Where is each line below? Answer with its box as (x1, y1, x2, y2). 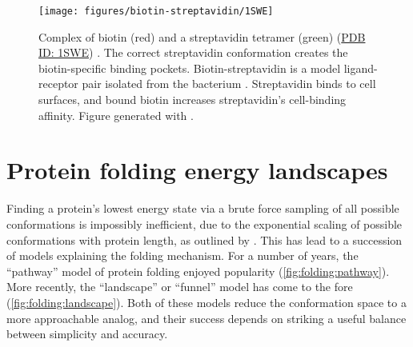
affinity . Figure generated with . (38, 106, 194, 123)
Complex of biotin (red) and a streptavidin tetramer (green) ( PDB (38, 28, 366, 45)
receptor (38, 75, 78, 92)
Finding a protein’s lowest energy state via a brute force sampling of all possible (6, 200, 399, 217)
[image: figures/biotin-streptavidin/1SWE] (38, 6, 274, 17)
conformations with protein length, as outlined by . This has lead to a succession (6, 231, 403, 248)
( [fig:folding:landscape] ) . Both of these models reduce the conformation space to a (6, 293, 407, 310)
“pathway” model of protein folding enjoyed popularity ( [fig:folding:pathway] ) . (6, 262, 390, 279)
